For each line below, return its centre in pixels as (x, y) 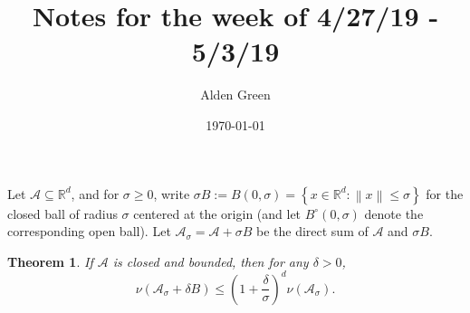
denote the (394, 213)
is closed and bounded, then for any (211, 261)
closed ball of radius (62, 213)
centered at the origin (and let (217, 213)
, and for (95, 193)
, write (172, 193)
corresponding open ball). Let (89, 231)
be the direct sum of (312, 231)
